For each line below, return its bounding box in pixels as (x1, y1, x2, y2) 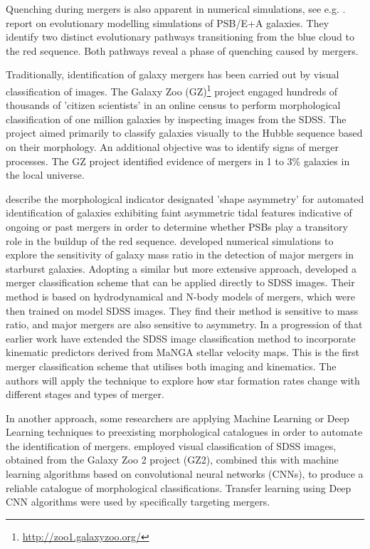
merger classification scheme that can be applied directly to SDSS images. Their (6, 275, 355, 290)
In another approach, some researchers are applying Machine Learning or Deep (6, 410, 349, 425)
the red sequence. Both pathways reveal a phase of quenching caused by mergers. (6, 43, 359, 58)
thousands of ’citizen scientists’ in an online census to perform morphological (6, 98, 341, 113)
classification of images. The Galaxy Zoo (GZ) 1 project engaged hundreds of (6, 81, 338, 98)
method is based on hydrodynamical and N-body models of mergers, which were (6, 288, 355, 303)
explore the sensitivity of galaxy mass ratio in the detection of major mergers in (6, 247, 354, 262)
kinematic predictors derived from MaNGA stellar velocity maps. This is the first (6, 345, 359, 360)
